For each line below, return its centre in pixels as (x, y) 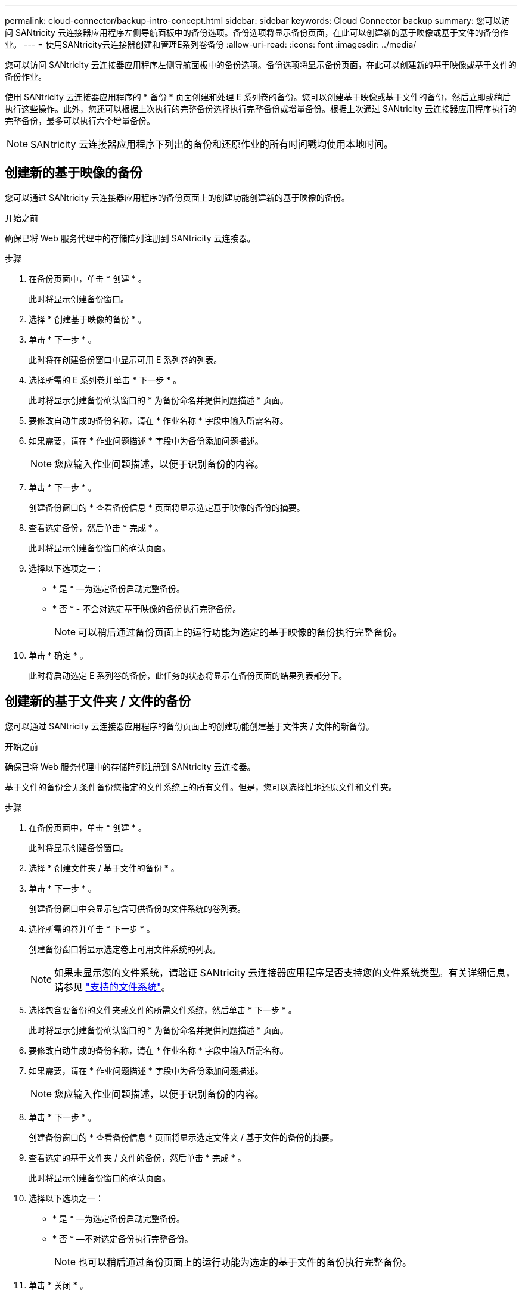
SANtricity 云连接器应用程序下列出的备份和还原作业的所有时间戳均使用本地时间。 (212, 144)
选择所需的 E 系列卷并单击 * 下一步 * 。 (105, 380)
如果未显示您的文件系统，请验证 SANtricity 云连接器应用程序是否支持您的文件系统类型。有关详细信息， (285, 972)
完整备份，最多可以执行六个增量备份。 (80, 121)
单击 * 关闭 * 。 (58, 1285)
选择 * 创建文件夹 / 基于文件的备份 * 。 (104, 868)
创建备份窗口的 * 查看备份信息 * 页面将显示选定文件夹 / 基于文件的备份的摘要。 (183, 1137)
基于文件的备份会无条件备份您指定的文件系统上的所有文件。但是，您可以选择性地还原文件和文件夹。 (201, 787)
